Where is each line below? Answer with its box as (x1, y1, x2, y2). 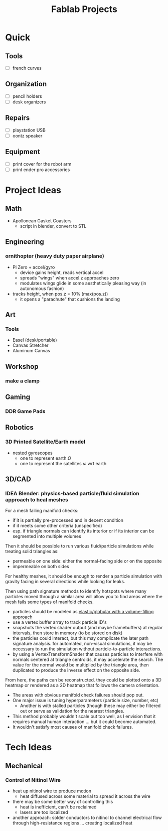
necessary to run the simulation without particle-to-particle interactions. (12, 646, 162, 652)
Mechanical (5, 761, 43, 770)
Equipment (5, 148, 40, 156)
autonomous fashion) (20, 285, 64, 292)
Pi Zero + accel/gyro (12, 264, 55, 270)
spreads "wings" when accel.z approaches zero (20, 274, 119, 281)
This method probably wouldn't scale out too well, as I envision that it (12, 714, 156, 720)
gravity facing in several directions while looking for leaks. (5, 579, 125, 585)
